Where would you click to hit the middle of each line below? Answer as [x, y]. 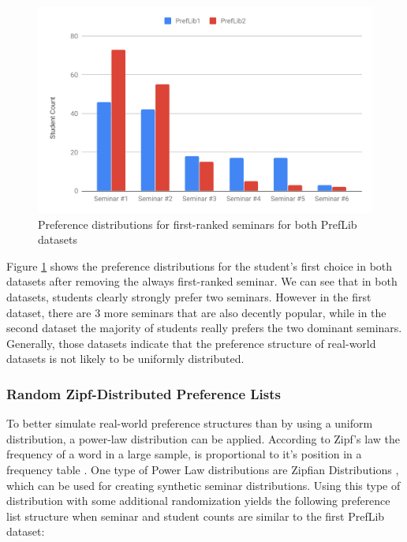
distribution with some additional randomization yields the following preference [198, 501]
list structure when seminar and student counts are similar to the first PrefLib [196, 516]
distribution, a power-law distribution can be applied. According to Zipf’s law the [203, 438]
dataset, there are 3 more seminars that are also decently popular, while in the [196, 312]
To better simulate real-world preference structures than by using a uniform [190, 423]
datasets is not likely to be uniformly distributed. [125, 359]
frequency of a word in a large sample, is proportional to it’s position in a [184, 454]
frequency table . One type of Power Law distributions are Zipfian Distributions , [203, 470]
